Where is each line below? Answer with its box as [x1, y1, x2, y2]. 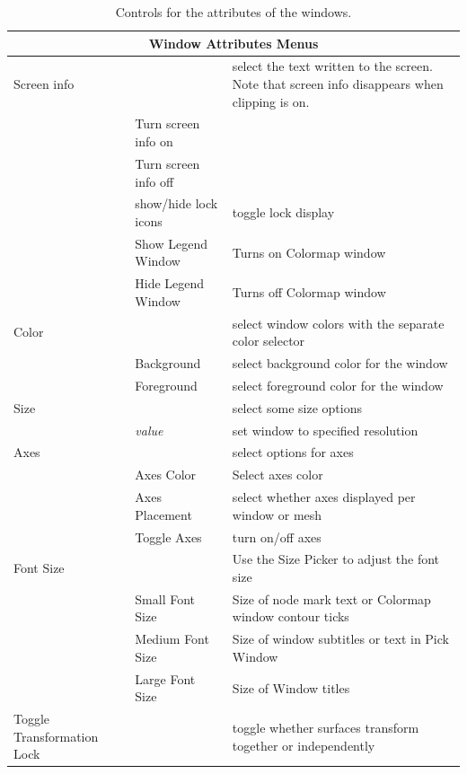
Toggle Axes [135, 527, 202, 546]
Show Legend [135, 233, 207, 252]
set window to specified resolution [232, 420, 419, 439]
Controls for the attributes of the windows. [115, 3, 352, 21]
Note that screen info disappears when [232, 75, 444, 93]
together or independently [232, 735, 375, 754]
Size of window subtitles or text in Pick [232, 629, 449, 648]
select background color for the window [232, 354, 448, 373]
